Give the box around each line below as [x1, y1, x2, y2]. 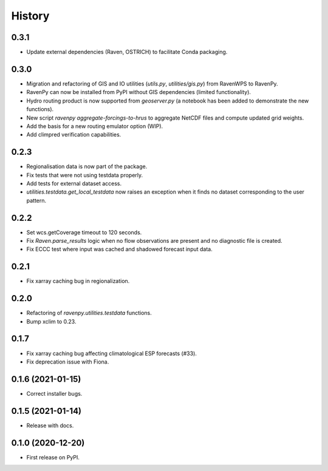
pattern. [26, 197, 47, 204]
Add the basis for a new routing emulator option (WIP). [26, 122, 163, 130]
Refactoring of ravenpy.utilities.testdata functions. [26, 310, 152, 317]
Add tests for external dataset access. [26, 180, 122, 187]
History [11, 9, 50, 22]
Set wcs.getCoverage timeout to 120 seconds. [26, 228, 142, 236]
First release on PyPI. [26, 453, 80, 461]
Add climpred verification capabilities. [26, 131, 121, 138]
